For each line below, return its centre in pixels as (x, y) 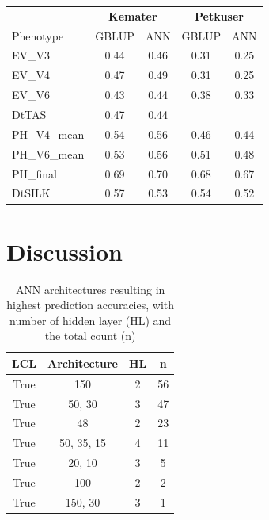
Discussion (64, 251)
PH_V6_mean (48, 153)
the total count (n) (90, 336)
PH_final (34, 173)
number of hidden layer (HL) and (91, 320)
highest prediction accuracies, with (91, 305)
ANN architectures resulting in (90, 289)
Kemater (133, 15)
